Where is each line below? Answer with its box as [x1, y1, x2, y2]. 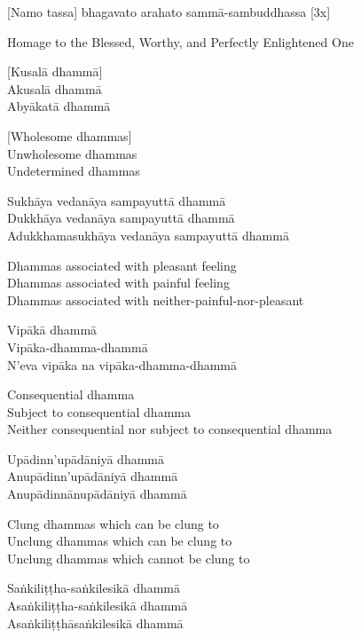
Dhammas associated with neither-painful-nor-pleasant [7, 290, 304, 309]
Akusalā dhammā [7, 79, 102, 98]
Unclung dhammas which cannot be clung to [7, 548, 250, 567]
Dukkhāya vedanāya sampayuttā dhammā [7, 209, 235, 227]
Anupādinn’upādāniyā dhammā [7, 467, 178, 485]
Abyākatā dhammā [7, 97, 111, 115]
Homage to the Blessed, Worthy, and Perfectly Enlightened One [7, 32, 354, 51]
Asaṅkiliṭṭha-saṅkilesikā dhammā [7, 596, 188, 615]
